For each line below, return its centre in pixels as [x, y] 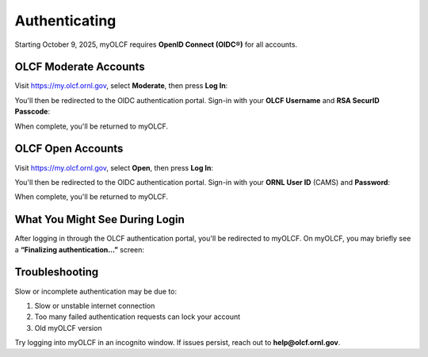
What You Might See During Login [100, 219]
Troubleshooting [57, 273]
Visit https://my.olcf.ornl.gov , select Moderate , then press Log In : [121, 86]
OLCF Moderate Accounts [80, 67]
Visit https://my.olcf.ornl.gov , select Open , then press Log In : [114, 167]
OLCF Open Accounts [69, 149]
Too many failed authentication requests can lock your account [138, 317]
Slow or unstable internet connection [95, 305]
